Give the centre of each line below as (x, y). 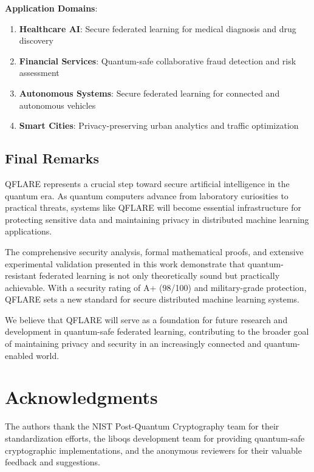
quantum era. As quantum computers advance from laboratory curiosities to (147, 195)
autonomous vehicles (57, 105)
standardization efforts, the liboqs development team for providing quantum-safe (155, 438)
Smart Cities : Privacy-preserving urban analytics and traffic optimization (159, 125)
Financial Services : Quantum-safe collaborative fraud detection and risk (158, 60)
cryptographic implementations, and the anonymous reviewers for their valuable (153, 450)
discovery (36, 40)
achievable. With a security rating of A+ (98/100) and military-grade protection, (156, 287)
